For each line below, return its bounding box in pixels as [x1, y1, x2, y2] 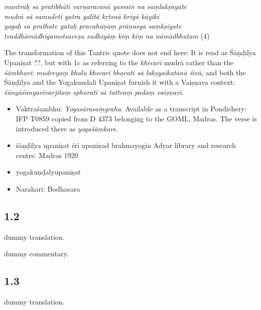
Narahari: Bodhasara [16, 183, 80, 194]
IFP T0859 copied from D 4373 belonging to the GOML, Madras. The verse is [16, 113, 257, 123]
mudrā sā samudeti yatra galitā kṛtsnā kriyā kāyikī [4, 11, 159, 21]
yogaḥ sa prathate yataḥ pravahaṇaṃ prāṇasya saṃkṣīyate [4, 21, 182, 31]
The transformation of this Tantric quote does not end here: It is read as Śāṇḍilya [4, 47, 256, 58]
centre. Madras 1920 [16, 149, 78, 160]
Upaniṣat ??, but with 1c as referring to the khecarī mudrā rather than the [4, 57, 233, 67]
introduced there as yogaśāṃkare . [16, 123, 118, 133]
